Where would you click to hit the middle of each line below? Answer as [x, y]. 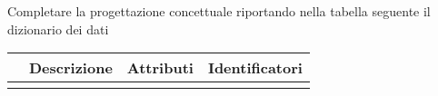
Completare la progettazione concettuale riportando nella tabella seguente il [219, 11]
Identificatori [255, 68]
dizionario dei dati [58, 29]
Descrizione [71, 68]
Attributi [160, 68]
